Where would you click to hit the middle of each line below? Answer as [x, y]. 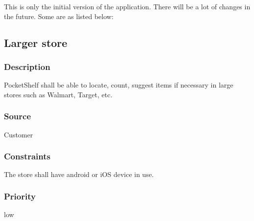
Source [18, 116]
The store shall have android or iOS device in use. [79, 174]
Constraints [27, 156]
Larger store [36, 42]
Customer [19, 134]
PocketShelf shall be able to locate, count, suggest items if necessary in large [119, 85]
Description [27, 66]
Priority [20, 196]
